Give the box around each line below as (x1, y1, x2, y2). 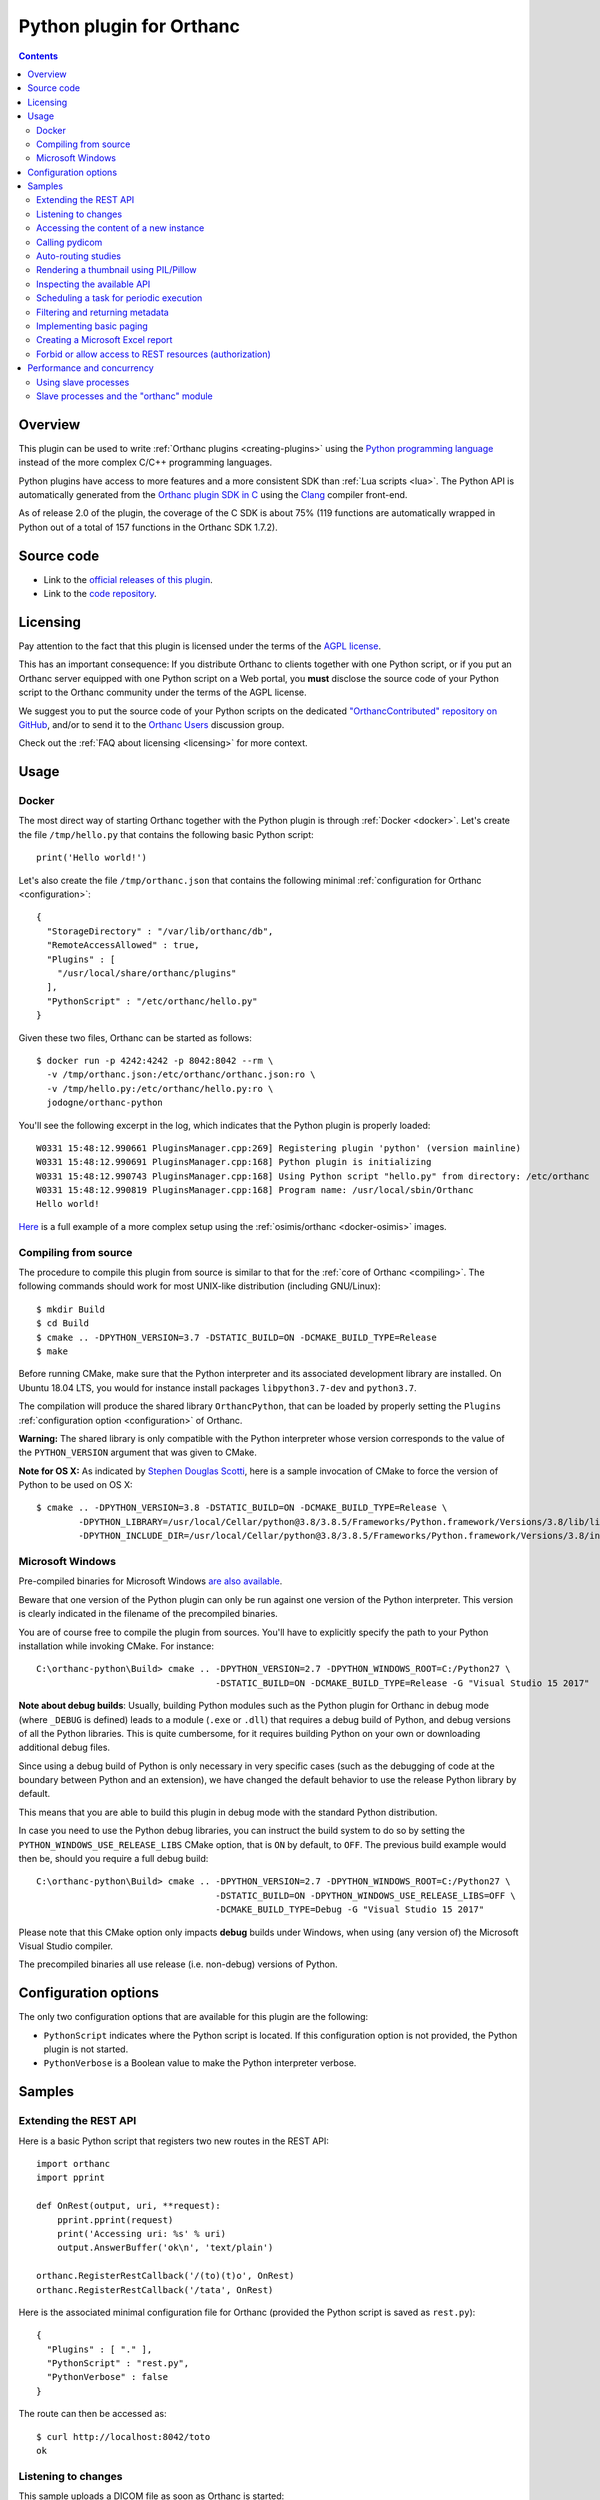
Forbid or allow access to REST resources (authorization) (36, 348, 272, 360)
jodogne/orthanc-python (46, 1097, 164, 1109)
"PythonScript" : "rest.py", (46, 2358, 190, 2369)
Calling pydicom (36, 236, 103, 248)
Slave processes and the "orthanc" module (36, 390, 214, 402)
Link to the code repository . (43, 588, 157, 600)
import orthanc (36, 2158, 111, 2169)
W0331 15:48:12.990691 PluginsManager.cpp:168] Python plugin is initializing (36, 1156, 432, 1168)
